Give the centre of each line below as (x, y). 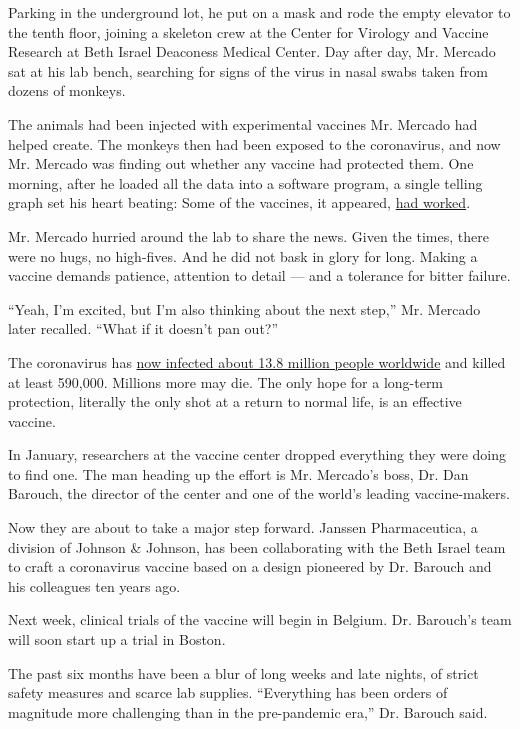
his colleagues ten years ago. (94, 585)
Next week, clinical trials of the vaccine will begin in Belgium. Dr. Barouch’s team (260, 619)
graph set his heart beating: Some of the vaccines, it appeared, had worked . (239, 202)
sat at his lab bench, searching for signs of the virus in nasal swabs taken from (248, 70)
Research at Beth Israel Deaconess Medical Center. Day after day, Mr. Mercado (252, 51)
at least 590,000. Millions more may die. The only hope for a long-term (226, 381)
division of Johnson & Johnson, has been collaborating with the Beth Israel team (257, 546)
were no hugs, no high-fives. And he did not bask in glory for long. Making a (243, 255)
